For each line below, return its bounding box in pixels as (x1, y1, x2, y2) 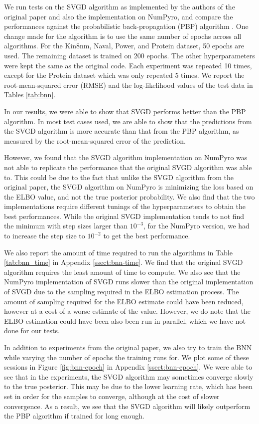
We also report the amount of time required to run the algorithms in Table (4, 247, 233, 257)
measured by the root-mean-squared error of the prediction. (4, 135, 186, 146)
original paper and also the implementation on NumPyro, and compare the (4, 11, 233, 21)
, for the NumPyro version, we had (143, 220, 250, 231)
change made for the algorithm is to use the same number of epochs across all (4, 30, 242, 41)
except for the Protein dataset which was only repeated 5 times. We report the (4, 70, 245, 80)
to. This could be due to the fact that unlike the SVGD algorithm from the (4, 172, 234, 182)
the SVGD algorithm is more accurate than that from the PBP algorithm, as (4, 126, 239, 136)
